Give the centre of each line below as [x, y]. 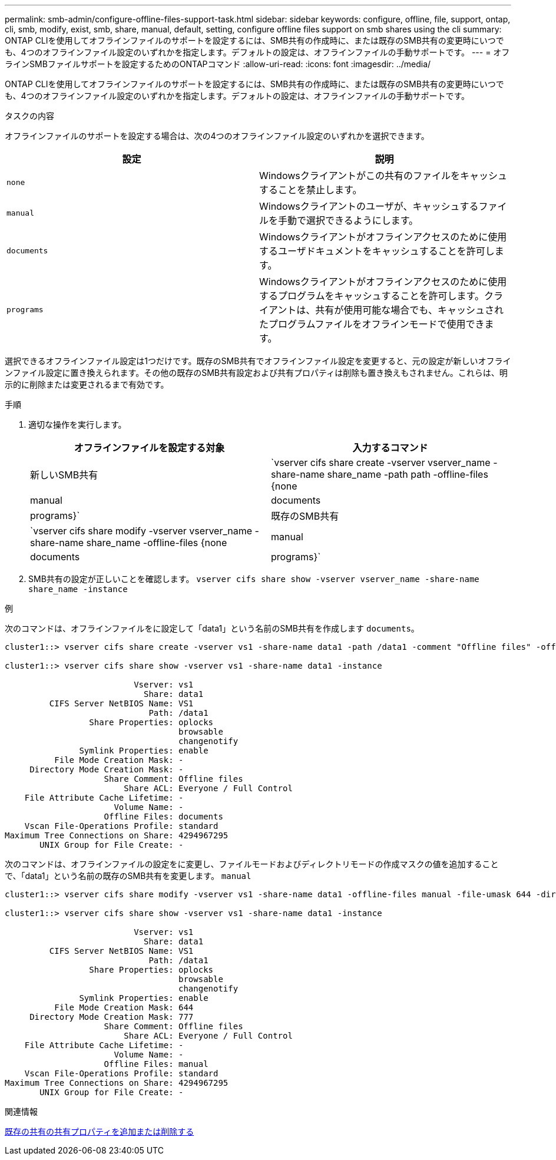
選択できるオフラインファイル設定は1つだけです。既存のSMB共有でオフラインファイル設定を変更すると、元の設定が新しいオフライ [258, 361]
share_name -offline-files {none [157, 543]
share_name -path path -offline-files [408, 474]
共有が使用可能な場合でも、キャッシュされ [409, 310]
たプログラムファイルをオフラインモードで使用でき [372, 324]
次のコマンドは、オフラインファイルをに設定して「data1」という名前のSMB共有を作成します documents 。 [212, 628]
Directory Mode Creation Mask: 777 [112, 1017]
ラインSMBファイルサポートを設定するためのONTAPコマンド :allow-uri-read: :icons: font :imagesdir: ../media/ [218, 64]
